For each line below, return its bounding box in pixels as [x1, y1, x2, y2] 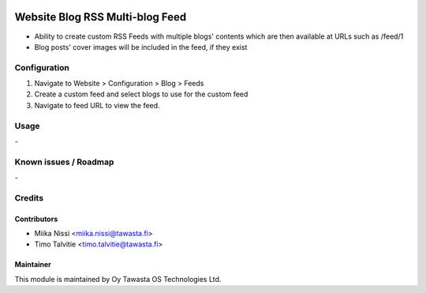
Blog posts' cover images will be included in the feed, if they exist [34, 42, 248, 51]
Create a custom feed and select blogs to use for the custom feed [34, 89, 248, 99]
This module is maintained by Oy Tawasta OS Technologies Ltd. [14, 274, 222, 284]
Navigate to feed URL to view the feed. [34, 100, 161, 110]
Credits [14, 192, 43, 203]
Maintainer [14, 260, 51, 269]
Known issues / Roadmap [14, 156, 114, 167]
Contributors [14, 214, 58, 224]
